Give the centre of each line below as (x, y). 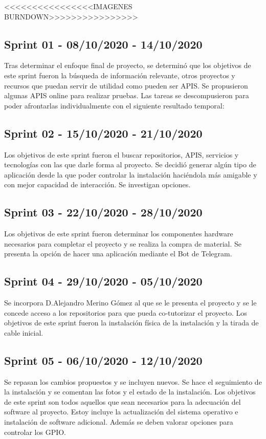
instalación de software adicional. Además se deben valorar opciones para (119, 422)
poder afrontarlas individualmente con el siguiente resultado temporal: (114, 105)
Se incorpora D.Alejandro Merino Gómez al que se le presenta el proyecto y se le (130, 303)
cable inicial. (24, 332)
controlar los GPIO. (35, 432)
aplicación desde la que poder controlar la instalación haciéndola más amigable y (131, 174)
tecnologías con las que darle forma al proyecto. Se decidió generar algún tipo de (130, 164)
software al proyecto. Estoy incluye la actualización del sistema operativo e (121, 412)
